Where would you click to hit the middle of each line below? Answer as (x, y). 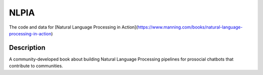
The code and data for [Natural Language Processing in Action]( (74, 27)
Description (27, 48)
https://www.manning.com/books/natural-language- (190, 27)
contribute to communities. (36, 66)
